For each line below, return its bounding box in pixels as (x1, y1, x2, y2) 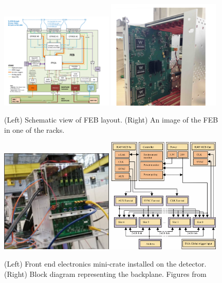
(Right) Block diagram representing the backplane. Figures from (4, 268, 207, 279)
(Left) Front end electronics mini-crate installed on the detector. (4, 258, 207, 269)
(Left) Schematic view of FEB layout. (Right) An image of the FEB (4, 114, 218, 125)
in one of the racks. (4, 124, 65, 135)
